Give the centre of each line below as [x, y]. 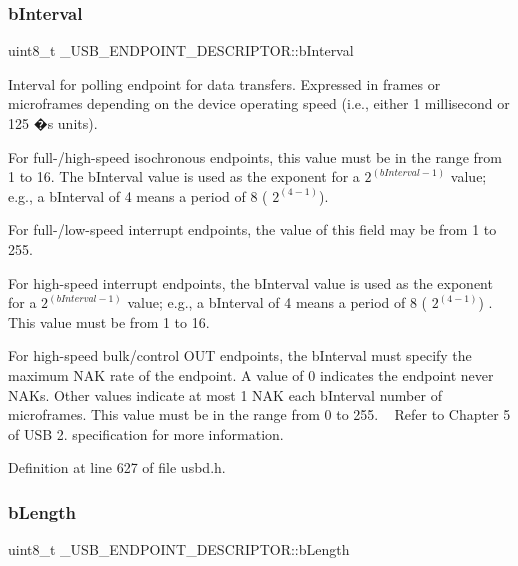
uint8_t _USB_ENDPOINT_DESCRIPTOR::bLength [179, 549]
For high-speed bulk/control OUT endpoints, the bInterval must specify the [240, 355]
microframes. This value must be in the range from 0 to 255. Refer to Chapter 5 [259, 414]
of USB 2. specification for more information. [146, 433]
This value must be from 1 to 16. [109, 321]
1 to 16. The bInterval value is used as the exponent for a [184, 176]
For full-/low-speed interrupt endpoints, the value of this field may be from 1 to [252, 229]
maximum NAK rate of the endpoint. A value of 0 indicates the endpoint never [251, 374]
